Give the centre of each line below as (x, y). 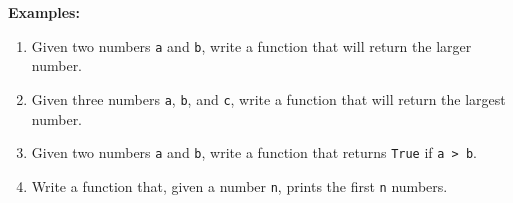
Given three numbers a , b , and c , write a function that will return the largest (268, 98)
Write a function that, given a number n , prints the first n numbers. (239, 185)
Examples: (44, 12)
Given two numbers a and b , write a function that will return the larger (251, 45)
